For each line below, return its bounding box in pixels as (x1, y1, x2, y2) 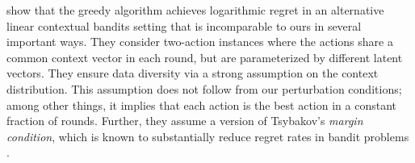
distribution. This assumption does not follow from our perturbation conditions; (6, 80, 402, 97)
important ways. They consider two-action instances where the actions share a (6, 33, 393, 50)
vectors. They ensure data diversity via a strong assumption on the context (6, 65, 379, 81)
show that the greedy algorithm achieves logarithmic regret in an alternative (6, 2, 384, 18)
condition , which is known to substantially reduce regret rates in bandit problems (6, 127, 409, 144)
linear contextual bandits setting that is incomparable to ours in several (6, 17, 362, 34)
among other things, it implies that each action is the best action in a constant (6, 96, 397, 113)
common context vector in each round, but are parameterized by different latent (6, 48, 403, 65)
